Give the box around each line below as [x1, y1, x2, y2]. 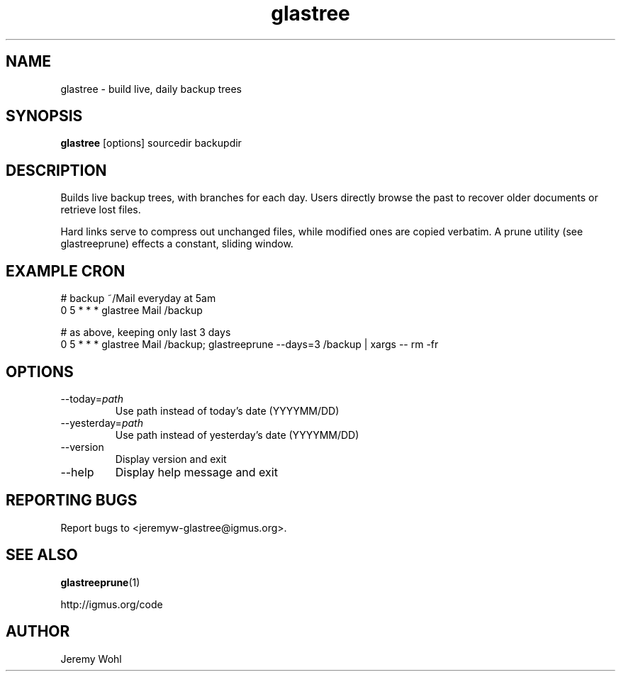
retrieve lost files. [60, 203, 141, 216]
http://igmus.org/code [60, 598, 163, 610]
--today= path [60, 392, 123, 405]
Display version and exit [115, 452, 227, 465]
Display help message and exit [115, 464, 278, 479]
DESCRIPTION [6, 161, 107, 179]
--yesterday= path [60, 416, 143, 429]
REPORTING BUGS [6, 491, 138, 510]
